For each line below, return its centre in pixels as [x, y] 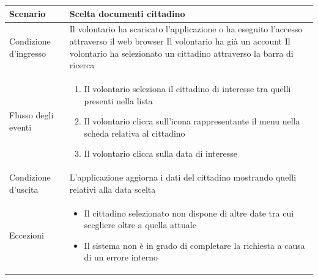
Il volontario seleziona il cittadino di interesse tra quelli [187, 88]
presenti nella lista [118, 100]
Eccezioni [27, 235]
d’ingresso [28, 53]
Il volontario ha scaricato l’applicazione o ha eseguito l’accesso [186, 29]
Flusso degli [31, 115]
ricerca [82, 65]
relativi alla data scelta [113, 189]
